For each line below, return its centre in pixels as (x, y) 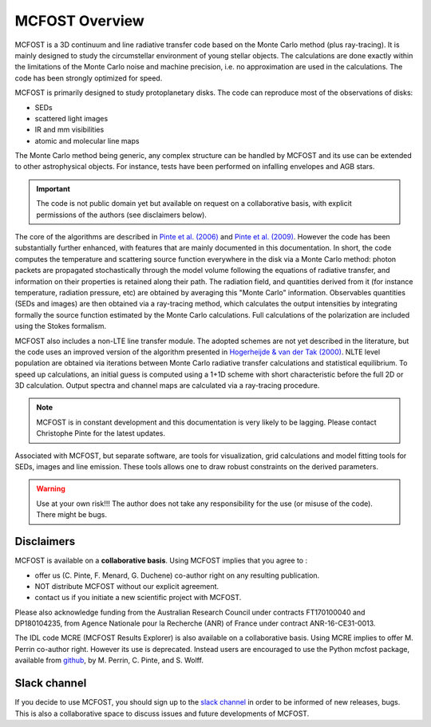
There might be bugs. (72, 515)
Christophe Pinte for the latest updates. (101, 433)
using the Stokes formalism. (61, 326)
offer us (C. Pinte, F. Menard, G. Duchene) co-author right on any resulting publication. (177, 575)
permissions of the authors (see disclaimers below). (122, 215)
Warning (51, 489)
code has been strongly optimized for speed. (89, 78)
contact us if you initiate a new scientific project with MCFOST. (138, 598)
